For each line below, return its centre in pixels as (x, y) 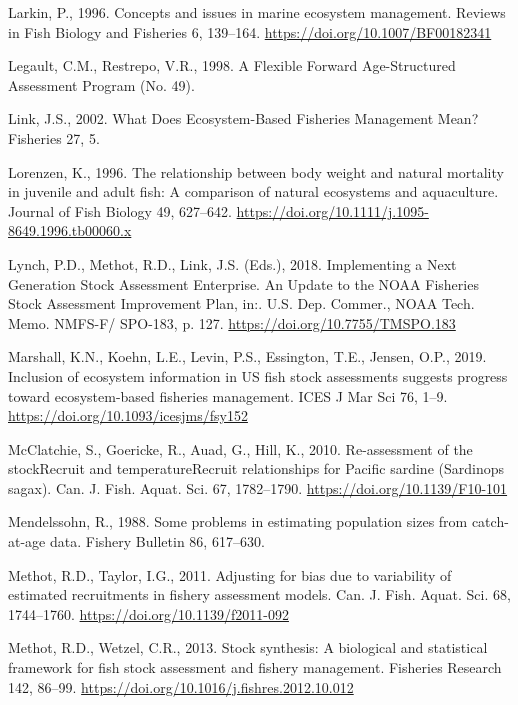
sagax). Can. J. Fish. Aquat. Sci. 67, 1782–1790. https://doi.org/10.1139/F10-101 (258, 487)
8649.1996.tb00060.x (70, 230)
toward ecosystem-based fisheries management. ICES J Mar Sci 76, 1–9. (228, 395)
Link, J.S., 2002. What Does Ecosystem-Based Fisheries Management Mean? (243, 118)
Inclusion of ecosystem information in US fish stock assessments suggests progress (258, 375)
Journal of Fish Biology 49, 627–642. (120, 210)
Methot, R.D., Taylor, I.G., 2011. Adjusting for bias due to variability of (230, 574)
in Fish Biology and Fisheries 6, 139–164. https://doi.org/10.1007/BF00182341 (250, 31)
